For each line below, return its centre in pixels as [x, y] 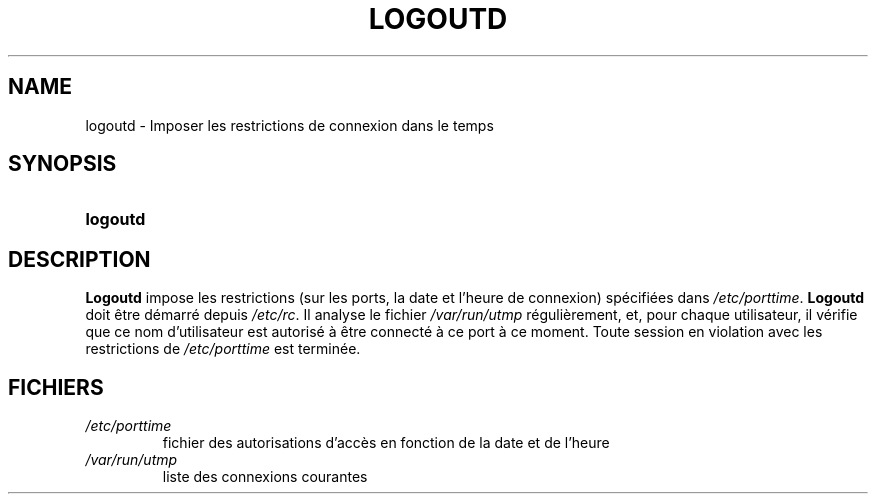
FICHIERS [56, 387]
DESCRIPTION [79, 259]
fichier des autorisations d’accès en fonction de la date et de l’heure [386, 443]
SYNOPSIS [62, 164]
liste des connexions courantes [265, 477]
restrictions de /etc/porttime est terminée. [223, 349]
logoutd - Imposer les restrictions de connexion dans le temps [289, 125]
